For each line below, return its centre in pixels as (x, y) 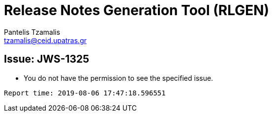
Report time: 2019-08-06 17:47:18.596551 (85, 93)
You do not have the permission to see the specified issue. (119, 78)
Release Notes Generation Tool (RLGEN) (137, 10)
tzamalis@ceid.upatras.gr (45, 40)
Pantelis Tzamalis (32, 32)
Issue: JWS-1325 (47, 59)
